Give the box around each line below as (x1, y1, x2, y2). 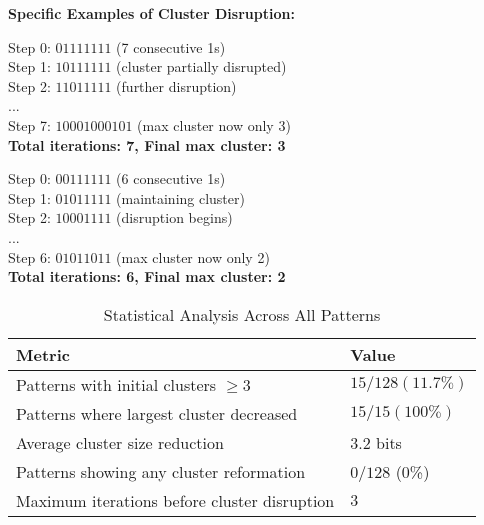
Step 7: (8, 114, 51, 135)
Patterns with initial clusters (16, 372, 217, 396)
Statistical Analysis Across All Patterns (103, 302, 381, 326)
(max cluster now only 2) (116, 246, 270, 267)
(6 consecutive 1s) (116, 168, 226, 189)
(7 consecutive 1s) (116, 36, 226, 57)
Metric (16, 342, 70, 366)
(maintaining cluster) (116, 187, 245, 208)
